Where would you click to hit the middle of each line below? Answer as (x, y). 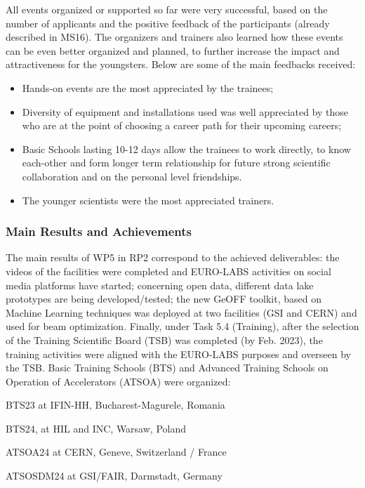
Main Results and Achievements (99, 231)
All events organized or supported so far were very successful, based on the (167, 9)
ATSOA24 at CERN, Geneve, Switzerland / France (116, 452)
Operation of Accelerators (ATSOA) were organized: (118, 381)
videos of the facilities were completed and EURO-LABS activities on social (168, 271)
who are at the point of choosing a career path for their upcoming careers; (182, 125)
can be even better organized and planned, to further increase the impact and (173, 50)
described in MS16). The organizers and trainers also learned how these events (174, 37)
